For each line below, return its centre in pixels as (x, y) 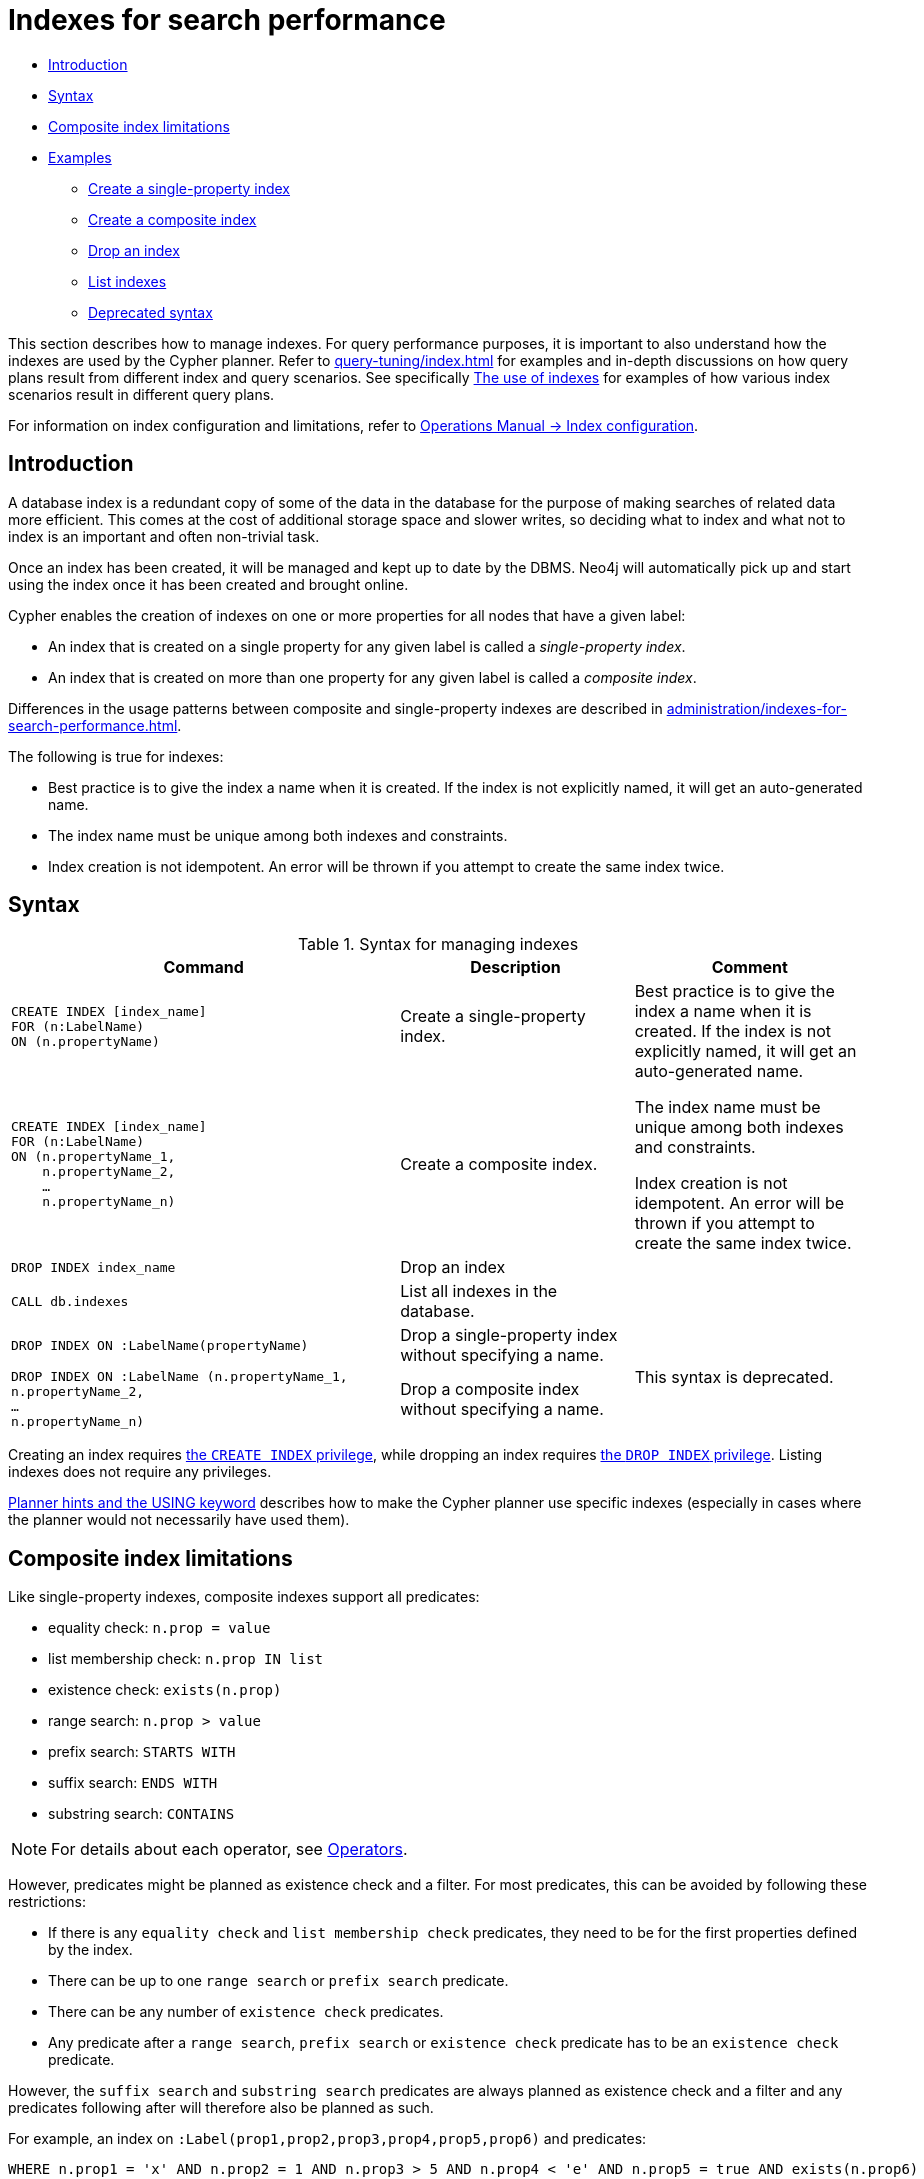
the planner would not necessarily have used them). (179, 1520)
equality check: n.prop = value (159, 1628)
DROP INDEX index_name (93, 1267)
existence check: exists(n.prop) (165, 1690)
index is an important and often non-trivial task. (164, 536)
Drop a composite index (490, 1389)
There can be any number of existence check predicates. (246, 2012)
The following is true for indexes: (116, 756)
